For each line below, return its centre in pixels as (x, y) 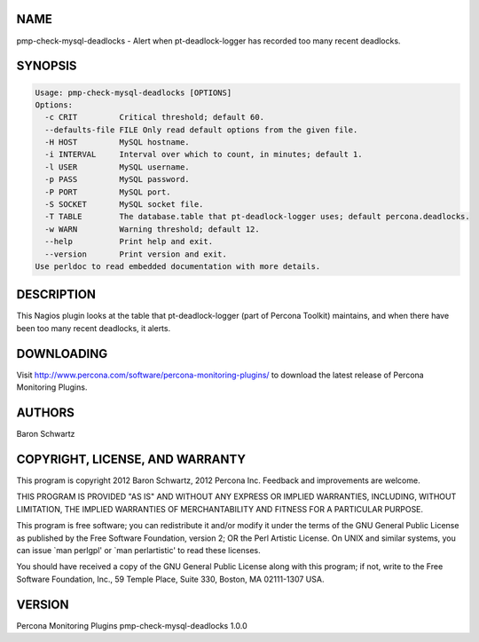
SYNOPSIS (47, 66)
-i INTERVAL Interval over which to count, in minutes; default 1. (204, 155)
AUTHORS (46, 412)
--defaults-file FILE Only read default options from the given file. (201, 130)
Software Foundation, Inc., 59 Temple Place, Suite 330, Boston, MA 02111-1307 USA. (170, 579)
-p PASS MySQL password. (117, 179)
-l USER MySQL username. (117, 167)
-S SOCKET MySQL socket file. (124, 205)
